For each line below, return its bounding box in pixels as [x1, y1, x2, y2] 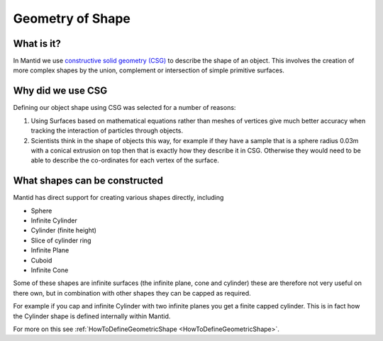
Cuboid [30, 256, 52, 264]
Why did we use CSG [13, 85, 108, 97]
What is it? [13, 38, 62, 50]
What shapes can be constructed [13, 174, 163, 187]
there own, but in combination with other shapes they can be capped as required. [13, 289, 251, 297]
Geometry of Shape [13, 11, 131, 26]
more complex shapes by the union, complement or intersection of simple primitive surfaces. [13, 66, 285, 74]
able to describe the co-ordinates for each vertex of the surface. [30, 156, 220, 164]
